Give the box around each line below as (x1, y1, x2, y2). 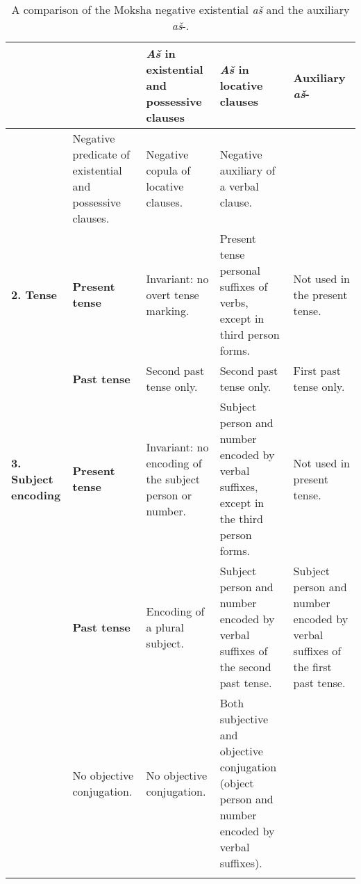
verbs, (219, 294, 249, 310)
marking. (146, 302, 190, 319)
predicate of (72, 146, 130, 162)
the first (293, 659, 332, 675)
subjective (219, 711, 269, 727)
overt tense (146, 286, 199, 303)
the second (219, 659, 271, 675)
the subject (146, 470, 201, 487)
